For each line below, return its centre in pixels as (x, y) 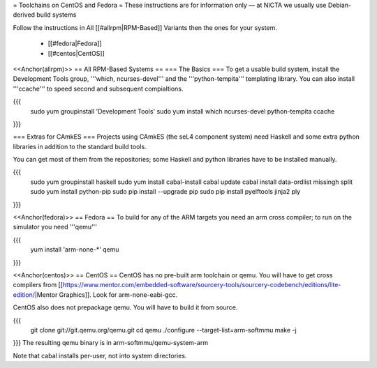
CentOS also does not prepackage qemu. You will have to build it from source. (125, 307)
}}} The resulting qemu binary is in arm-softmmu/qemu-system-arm (111, 343)
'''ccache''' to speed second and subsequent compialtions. (98, 89)
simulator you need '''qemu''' (55, 227)
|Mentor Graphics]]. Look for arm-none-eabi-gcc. (106, 294)
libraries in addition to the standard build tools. (80, 146)
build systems (56, 15)
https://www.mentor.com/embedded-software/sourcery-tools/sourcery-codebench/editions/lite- (202, 285)
